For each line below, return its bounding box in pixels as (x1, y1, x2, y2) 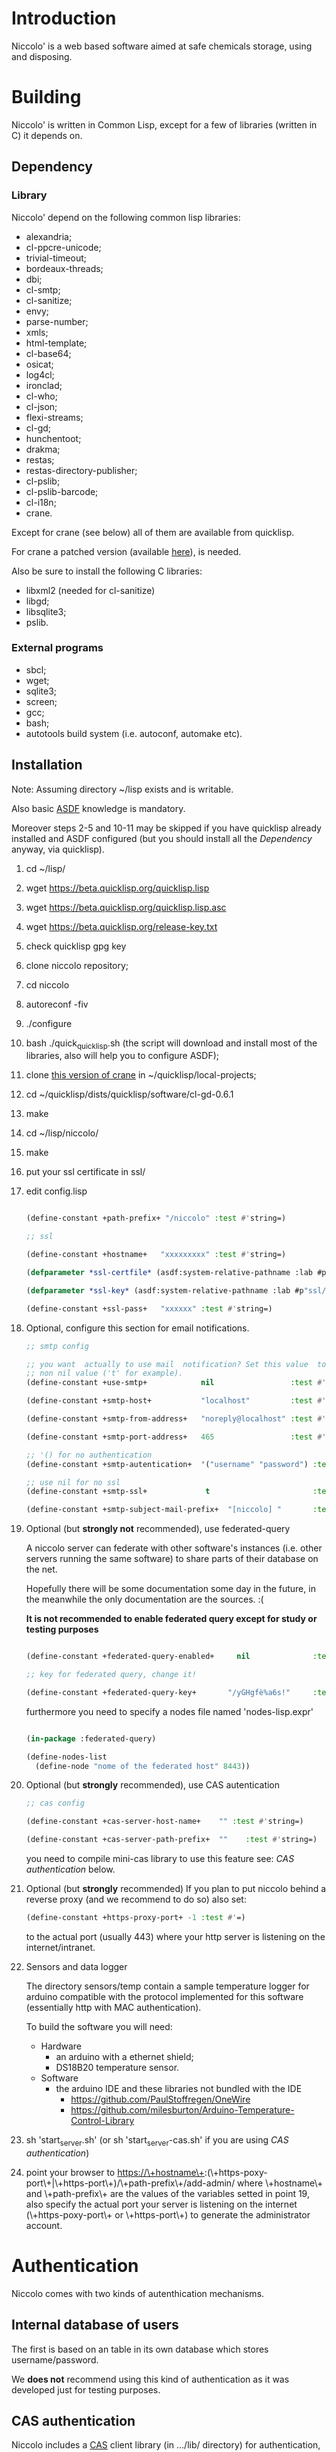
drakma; (25, 443, 61, 455)
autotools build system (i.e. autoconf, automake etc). (25, 727, 243, 739)
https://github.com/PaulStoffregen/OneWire (70, 2093, 251, 2105)
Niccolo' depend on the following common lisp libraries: (11, 211, 241, 223)
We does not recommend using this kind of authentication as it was (11, 2373, 290, 2385)
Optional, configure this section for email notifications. (25, 1322, 250, 1334)
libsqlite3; (25, 605, 67, 617)
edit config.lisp (25, 1185, 88, 1197)
